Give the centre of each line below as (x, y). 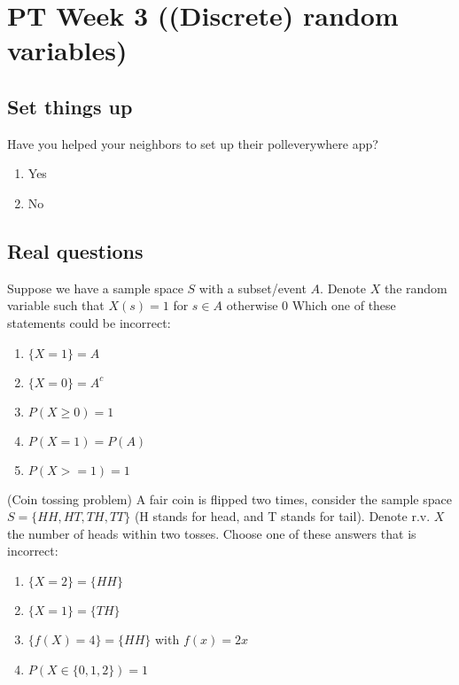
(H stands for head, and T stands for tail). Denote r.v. (282, 516)
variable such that (56, 305)
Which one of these (344, 305)
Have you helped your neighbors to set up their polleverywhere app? (193, 143)
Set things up (70, 106)
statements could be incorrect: (89, 322)
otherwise (252, 305)
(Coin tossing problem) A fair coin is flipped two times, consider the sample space (229, 498)
